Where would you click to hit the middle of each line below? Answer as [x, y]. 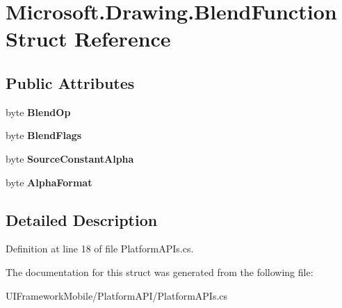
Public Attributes [70, 82]
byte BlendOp [38, 112]
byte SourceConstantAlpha [70, 158]
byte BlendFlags [44, 135]
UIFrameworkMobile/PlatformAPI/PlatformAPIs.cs [117, 295]
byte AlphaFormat [49, 182]
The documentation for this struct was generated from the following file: [160, 271]
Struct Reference [88, 39]
